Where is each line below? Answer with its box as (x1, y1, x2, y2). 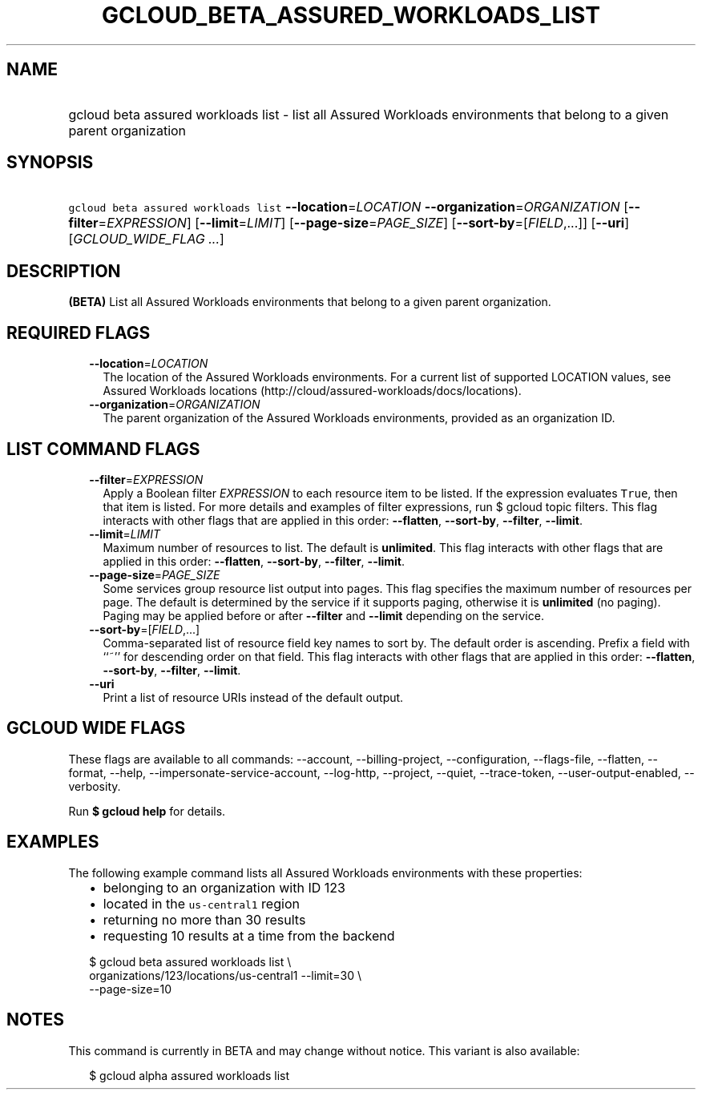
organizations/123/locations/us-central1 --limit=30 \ (89, 968, 362, 982)
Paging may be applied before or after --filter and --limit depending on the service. (103, 608, 544, 623)
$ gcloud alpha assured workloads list (89, 1068, 289, 1082)
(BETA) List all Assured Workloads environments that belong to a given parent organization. (68, 295, 551, 309)
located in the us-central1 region (103, 895, 300, 912)
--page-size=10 (89, 981, 172, 996)
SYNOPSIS (6, 152, 94, 173)
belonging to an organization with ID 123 (103, 879, 345, 896)
